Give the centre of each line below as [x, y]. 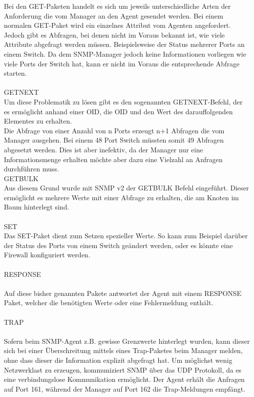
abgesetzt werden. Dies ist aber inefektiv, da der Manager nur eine [104, 149]
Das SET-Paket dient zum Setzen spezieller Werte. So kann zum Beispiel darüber [126, 236]
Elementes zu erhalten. [38, 121]
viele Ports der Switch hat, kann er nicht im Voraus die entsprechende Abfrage [122, 63]
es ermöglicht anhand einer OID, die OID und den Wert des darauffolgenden [118, 111]
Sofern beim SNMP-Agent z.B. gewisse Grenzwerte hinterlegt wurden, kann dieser [127, 341]
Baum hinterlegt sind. [37, 207]
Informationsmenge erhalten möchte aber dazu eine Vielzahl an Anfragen [113, 159]
